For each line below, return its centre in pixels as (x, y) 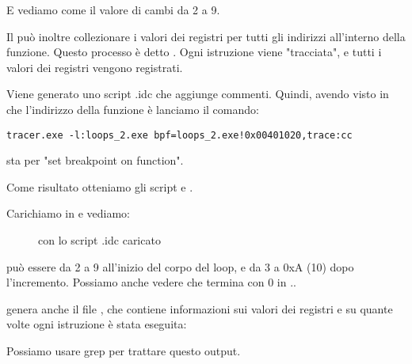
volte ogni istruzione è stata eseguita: (97, 324)
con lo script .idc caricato (99, 240)
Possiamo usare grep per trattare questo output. (124, 350)
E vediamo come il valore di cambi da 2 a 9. (113, 9)
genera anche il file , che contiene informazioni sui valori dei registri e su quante (200, 308)
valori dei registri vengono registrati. (95, 67)
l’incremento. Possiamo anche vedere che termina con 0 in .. (151, 282)
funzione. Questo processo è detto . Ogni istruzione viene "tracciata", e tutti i (194, 52)
